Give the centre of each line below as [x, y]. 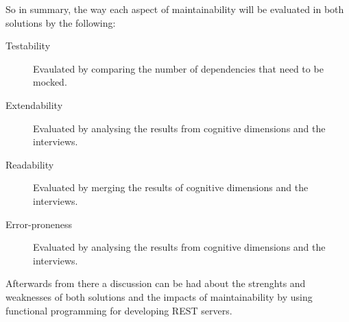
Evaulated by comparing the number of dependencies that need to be [178, 68]
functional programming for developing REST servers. [119, 310]
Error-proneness [39, 224]
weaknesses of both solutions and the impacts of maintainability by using [159, 296]
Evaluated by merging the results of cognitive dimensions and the [171, 187]
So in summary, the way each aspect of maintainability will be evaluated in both [175, 9]
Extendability [34, 104]
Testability [28, 46]
